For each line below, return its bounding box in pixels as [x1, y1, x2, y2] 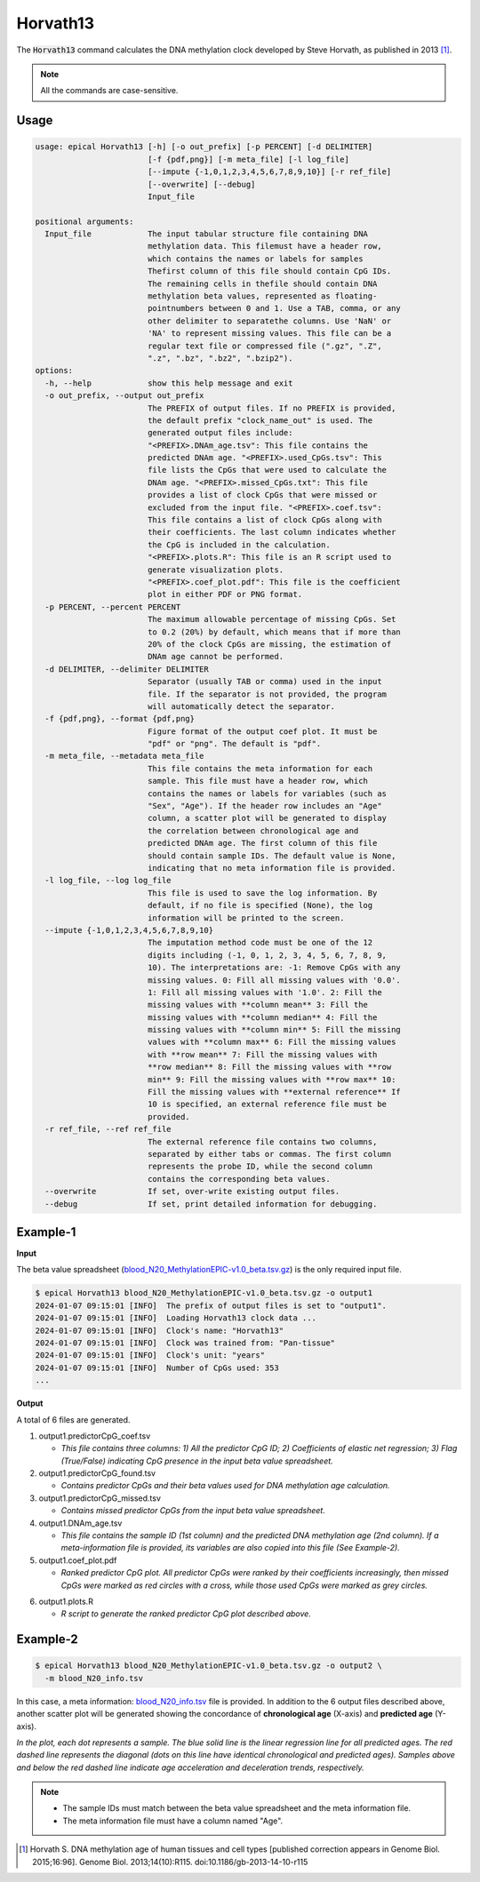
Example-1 [16, 1224, 76, 1240]
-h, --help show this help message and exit [44, 378, 293, 388]
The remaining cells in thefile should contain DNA [147, 278, 378, 289]
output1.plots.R [38, 1596, 93, 1607]
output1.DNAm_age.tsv [38, 1518, 123, 1528]
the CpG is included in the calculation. [147, 539, 331, 550]
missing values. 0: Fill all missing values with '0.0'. [147, 975, 402, 985]
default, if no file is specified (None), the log [147, 900, 373, 911]
